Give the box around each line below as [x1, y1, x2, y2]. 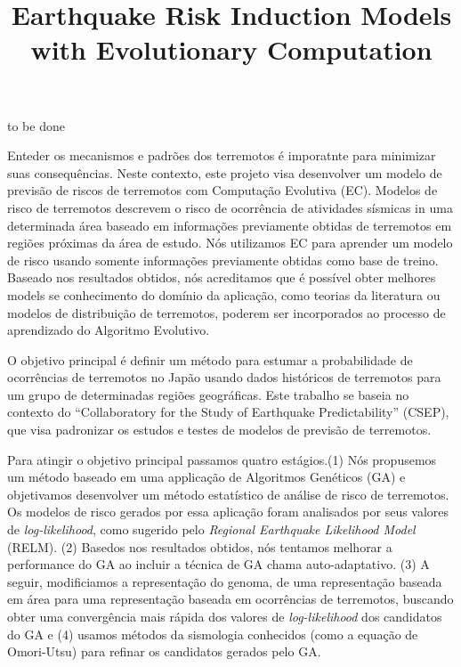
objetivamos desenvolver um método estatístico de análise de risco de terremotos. [7, 484, 449, 503]
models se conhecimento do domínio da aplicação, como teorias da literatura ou [7, 285, 441, 304]
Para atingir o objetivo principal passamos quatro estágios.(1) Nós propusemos [7, 450, 437, 468]
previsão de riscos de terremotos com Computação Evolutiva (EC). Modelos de [7, 181, 438, 199]
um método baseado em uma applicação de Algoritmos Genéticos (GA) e [7, 468, 406, 486]
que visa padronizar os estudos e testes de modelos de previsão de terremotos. [7, 420, 432, 439]
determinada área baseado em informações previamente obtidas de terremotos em [7, 216, 452, 234]
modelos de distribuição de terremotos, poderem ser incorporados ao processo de [7, 303, 446, 321]
